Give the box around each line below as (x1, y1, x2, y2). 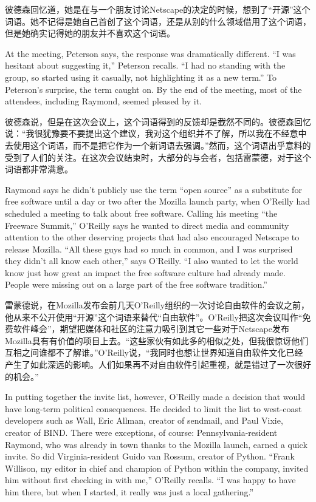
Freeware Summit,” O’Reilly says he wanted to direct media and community (5, 219, 289, 231)
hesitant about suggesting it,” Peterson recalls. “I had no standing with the (5, 59, 286, 72)
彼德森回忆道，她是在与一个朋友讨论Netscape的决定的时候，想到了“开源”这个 (5, 3, 311, 15)
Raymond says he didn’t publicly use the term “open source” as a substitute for (5, 183, 302, 195)
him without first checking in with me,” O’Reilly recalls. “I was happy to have (5, 473, 296, 486)
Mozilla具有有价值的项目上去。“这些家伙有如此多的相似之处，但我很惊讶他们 (5, 334, 309, 347)
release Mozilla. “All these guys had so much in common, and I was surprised (5, 242, 293, 255)
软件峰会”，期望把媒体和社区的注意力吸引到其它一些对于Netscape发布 (13, 322, 289, 335)
